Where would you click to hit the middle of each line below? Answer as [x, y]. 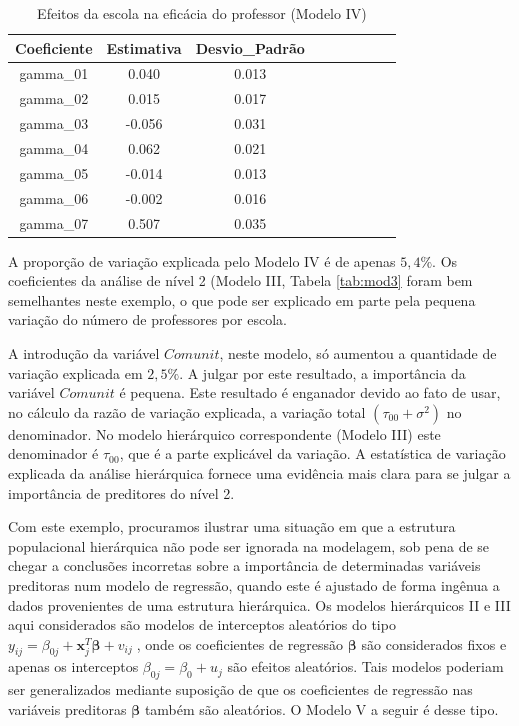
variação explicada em [75, 372]
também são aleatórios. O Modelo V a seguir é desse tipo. [321, 708]
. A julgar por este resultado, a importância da [322, 372]
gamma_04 [54, 147]
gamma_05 [54, 172]
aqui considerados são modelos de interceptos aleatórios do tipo [202, 624]
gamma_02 [54, 98]
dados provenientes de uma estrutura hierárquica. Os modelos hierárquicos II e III [259, 604]
